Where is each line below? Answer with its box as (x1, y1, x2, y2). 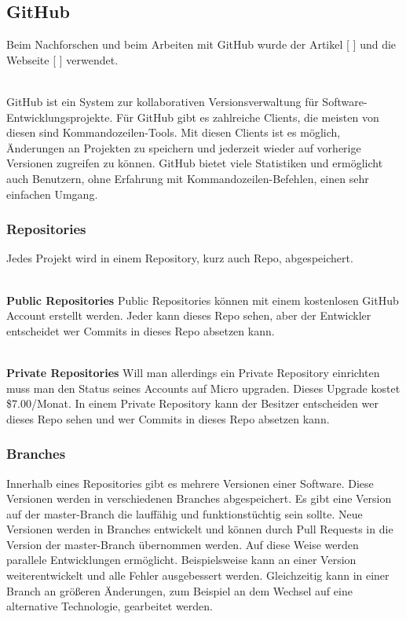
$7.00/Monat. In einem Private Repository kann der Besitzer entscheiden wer (6, 395, 379, 412)
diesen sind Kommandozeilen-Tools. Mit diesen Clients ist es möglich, (6, 124, 341, 141)
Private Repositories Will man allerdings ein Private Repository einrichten (6, 364, 380, 380)
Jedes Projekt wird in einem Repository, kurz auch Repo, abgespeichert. (6, 250, 353, 266)
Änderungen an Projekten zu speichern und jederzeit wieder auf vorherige (6, 139, 361, 156)
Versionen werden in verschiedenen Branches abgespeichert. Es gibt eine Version (6, 490, 392, 507)
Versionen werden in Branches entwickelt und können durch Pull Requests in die (6, 521, 393, 537)
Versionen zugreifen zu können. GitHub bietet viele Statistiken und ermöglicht (6, 155, 383, 171)
